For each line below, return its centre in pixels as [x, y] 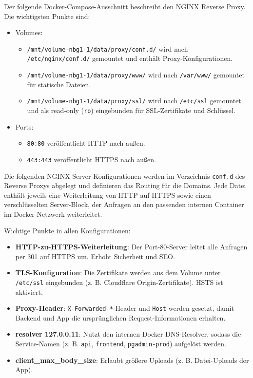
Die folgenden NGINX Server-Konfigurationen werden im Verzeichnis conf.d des [125, 176]
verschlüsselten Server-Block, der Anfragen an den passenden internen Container [124, 204]
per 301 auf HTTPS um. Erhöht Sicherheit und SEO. [95, 256]
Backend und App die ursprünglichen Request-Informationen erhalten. [120, 317]
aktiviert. [29, 292]
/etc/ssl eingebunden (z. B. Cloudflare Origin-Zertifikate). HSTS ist [119, 282]
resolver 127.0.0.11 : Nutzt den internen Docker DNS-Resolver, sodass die [128, 334]
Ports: [24, 126]
